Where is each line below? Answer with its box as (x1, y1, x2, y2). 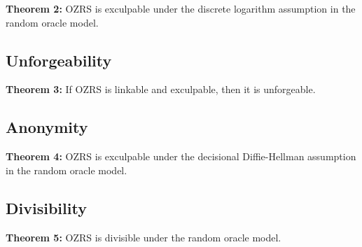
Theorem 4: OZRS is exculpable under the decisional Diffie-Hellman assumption (6, 149, 356, 164)
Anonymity (6, 116, 88, 138)
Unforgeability (6, 49, 112, 71)
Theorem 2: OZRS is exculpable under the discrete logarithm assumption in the (6, 1, 356, 15)
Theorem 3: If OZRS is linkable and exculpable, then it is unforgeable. (6, 82, 316, 97)
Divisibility (6, 197, 87, 218)
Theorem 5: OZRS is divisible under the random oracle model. (6, 230, 281, 244)
